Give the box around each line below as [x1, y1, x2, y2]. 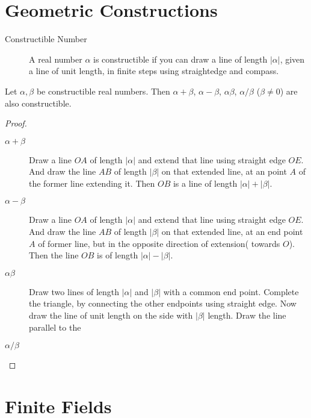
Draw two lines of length [29, 285, 120, 298]
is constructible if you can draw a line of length [93, 52, 268, 65]
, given [280, 52, 305, 65]
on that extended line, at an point [161, 165, 287, 178]
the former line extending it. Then [29, 176, 155, 189]
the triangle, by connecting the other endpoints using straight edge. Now [29, 297, 297, 310]
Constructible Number [5, 33, 87, 45]
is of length [97, 249, 138, 261]
